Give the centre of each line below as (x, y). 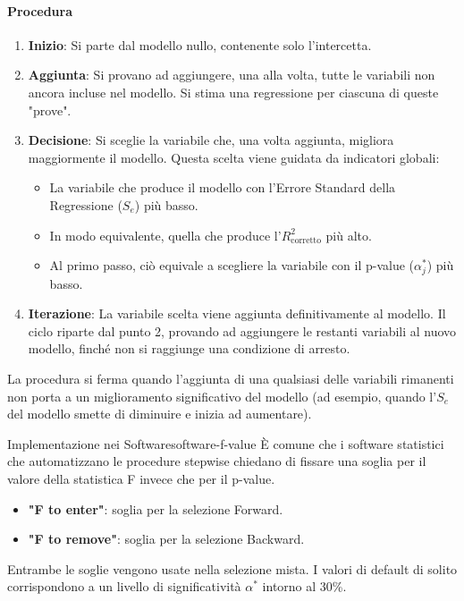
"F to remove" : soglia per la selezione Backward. (166, 539)
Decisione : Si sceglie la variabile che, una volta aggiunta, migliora (211, 140)
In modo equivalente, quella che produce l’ (165, 235)
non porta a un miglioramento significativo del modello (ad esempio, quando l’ (222, 396)
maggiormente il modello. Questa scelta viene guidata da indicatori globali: (234, 157)
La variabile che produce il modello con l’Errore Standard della (223, 187)
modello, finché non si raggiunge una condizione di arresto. (189, 348)
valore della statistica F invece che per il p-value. (141, 478)
